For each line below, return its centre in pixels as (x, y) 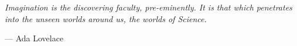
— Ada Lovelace (34, 38)
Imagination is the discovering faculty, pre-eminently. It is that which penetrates (148, 7)
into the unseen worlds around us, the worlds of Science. (106, 18)
